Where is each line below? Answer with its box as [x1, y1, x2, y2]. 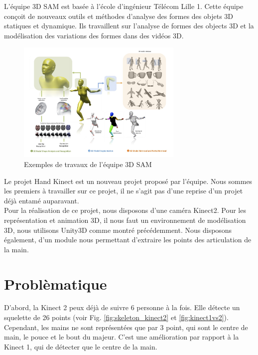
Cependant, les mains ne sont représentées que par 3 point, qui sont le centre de [4, 322, 248, 332]
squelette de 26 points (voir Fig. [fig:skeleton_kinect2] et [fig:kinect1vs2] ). [4, 312, 229, 323]
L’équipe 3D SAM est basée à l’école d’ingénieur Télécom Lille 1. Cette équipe [4, 1, 244, 11]
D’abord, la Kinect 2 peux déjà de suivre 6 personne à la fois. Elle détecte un [4, 302, 240, 313]
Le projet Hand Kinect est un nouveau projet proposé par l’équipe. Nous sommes [4, 176, 253, 186]
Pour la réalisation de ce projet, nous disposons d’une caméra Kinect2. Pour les [4, 205, 246, 215]
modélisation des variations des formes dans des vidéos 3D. [4, 30, 184, 40]
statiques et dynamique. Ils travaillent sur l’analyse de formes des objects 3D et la [4, 20, 254, 31]
